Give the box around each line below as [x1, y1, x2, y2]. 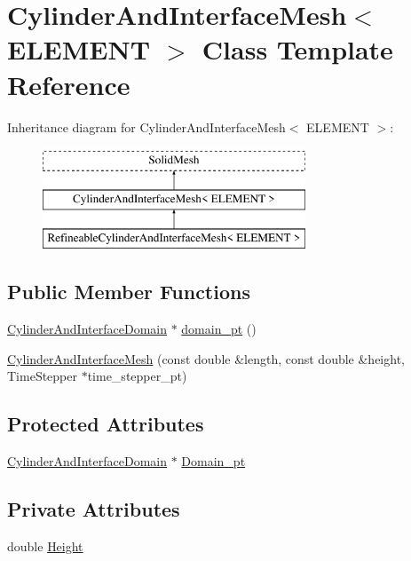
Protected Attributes [7, 410, 204, 438]
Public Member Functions [7, 278, 250, 305]
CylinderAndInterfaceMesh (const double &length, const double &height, [7, 349, 405, 367]
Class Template [202, 31, 393, 67]
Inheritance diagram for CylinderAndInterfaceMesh [7, 117, 286, 136]
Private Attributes [7, 495, 180, 523]
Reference [7, 66, 130, 102]
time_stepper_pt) [87, 367, 187, 385]
